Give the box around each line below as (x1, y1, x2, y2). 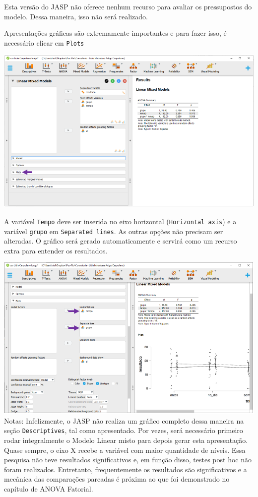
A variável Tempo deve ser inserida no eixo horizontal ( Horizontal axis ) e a (4, 216, 237, 226)
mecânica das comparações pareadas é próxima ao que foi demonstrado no (4, 474, 230, 484)
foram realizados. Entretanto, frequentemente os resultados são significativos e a (4, 464, 247, 474)
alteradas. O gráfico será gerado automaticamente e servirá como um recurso (4, 236, 237, 246)
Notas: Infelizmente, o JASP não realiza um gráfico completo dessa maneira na (4, 415, 244, 426)
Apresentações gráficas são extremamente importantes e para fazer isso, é (4, 28, 227, 38)
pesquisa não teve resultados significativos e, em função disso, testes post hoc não (4, 454, 252, 465)
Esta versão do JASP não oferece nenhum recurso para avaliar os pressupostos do (4, 1, 252, 11)
